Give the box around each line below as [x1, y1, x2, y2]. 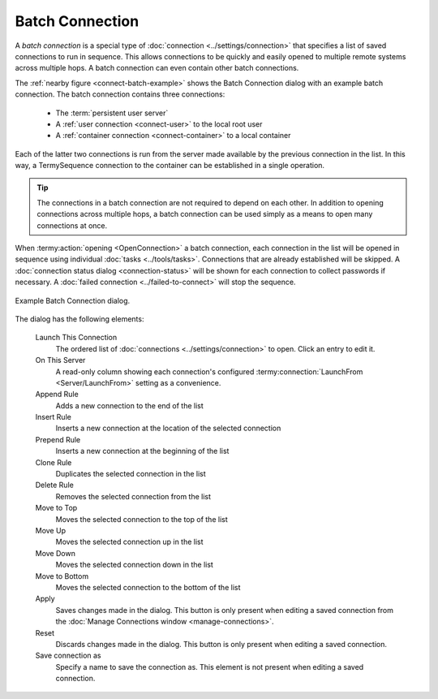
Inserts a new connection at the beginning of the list [55, 447, 230, 456]
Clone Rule [35, 457, 72, 467]
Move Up [35, 526, 67, 535]
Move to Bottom [35, 571, 89, 580]
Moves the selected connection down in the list [55, 560, 214, 570]
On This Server [35, 356, 86, 365]
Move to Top [35, 503, 78, 513]
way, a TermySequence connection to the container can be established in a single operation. [15, 161, 324, 170]
